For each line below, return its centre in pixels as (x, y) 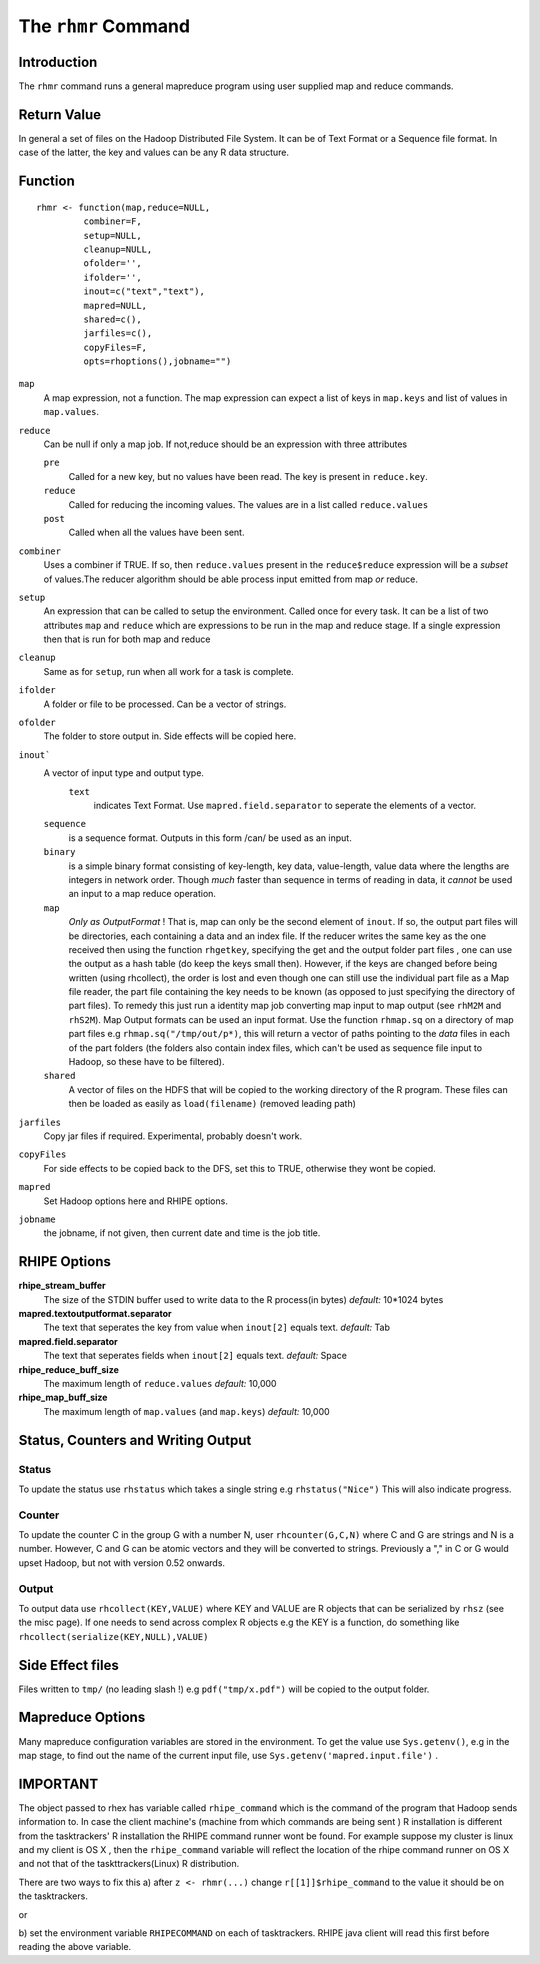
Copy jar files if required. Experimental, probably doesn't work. (173, 1136)
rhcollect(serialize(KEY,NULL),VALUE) (113, 1636)
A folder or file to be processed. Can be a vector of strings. (165, 704)
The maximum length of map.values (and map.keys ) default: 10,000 (186, 1411)
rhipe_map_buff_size (63, 1397)
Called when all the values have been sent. (156, 532)
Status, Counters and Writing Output (135, 1440)
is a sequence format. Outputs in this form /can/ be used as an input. (210, 837)
